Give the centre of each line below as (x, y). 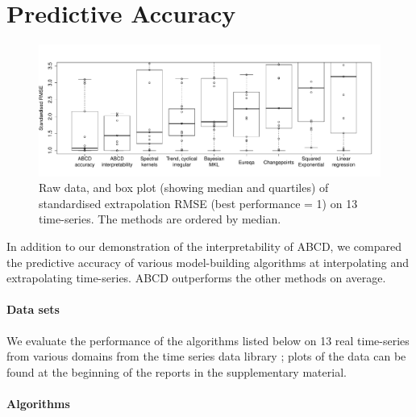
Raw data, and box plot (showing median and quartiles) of (184, 188)
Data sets (33, 309)
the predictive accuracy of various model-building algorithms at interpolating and (208, 262)
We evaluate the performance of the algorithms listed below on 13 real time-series (208, 340)
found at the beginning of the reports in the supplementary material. (177, 371)
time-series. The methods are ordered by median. (160, 219)
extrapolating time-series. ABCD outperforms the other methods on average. (196, 278)
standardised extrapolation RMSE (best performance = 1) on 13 (198, 203)
